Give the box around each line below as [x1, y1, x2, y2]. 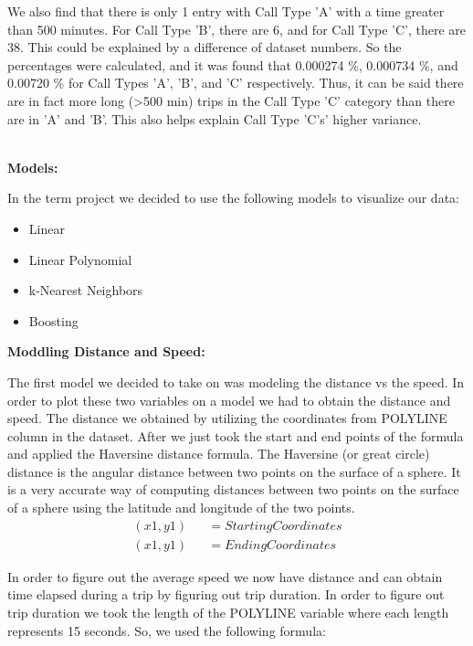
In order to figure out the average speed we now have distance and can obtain [7, 567, 443, 586]
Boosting [28, 311, 79, 330]
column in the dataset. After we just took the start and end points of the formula [7, 426, 464, 445]
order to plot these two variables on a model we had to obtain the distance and [7, 390, 451, 409]
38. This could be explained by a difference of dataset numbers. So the [7, 37, 402, 57]
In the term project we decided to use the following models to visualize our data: [7, 188, 459, 207]
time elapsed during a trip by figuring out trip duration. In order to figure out [7, 585, 445, 604]
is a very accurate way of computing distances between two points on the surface [7, 480, 459, 499]
